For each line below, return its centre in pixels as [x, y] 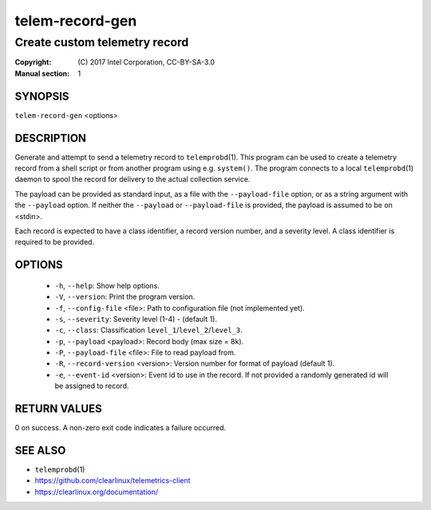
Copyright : [33, 62]
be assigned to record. [92, 386]
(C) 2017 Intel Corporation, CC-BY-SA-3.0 [146, 62]
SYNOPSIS [42, 96]
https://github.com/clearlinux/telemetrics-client [113, 481]
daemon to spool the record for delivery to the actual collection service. [132, 179]
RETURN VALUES [59, 409]
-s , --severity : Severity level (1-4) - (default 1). [136, 319]
